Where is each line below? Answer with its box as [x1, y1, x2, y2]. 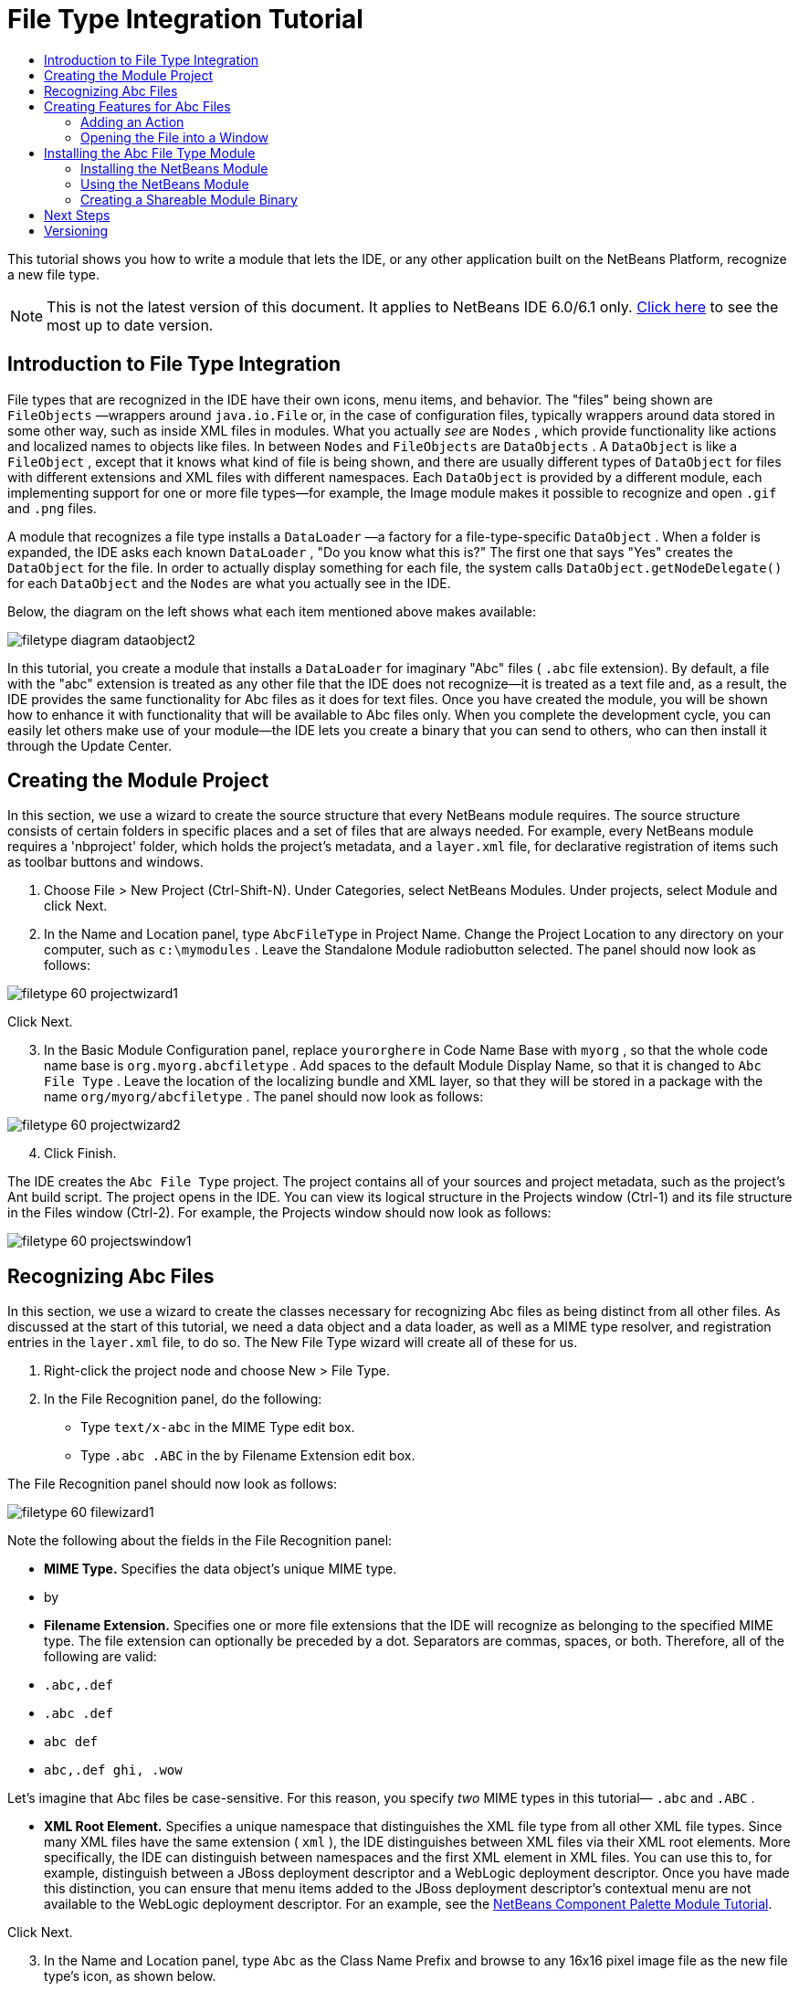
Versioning [44, 222, 109, 238]
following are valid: [44, 1649, 157, 1665]
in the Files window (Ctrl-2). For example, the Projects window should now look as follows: [7, 1205, 552, 1221]
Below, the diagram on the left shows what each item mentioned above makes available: [7, 603, 536, 619]
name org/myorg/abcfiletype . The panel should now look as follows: [44, 1089, 484, 1105]
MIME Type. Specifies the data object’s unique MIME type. [44, 1561, 397, 1577]
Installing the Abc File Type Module [44, 144, 256, 161]
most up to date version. [47, 315, 214, 334]
